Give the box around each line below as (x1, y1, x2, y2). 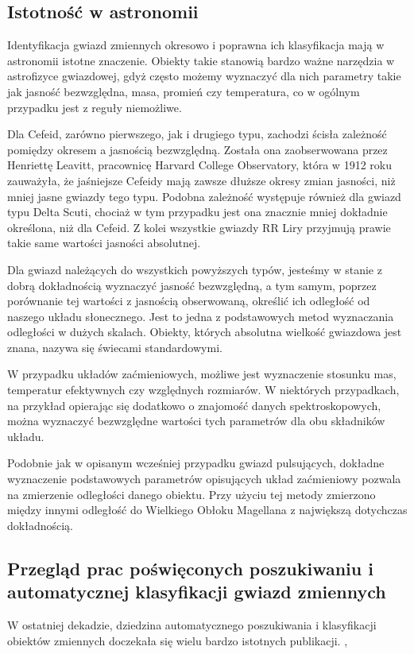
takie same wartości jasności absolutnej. (7, 234, 201, 251)
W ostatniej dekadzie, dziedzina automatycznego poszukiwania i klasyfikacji (7, 617, 377, 633)
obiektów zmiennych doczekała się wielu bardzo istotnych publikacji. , (7, 632, 348, 648)
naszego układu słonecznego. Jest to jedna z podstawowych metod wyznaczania (7, 308, 394, 324)
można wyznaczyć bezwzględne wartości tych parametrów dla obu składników (7, 412, 385, 429)
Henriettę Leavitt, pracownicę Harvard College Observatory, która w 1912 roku (7, 157, 392, 173)
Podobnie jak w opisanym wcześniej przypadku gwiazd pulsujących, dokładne (7, 455, 385, 471)
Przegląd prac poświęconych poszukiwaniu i (7, 555, 373, 580)
